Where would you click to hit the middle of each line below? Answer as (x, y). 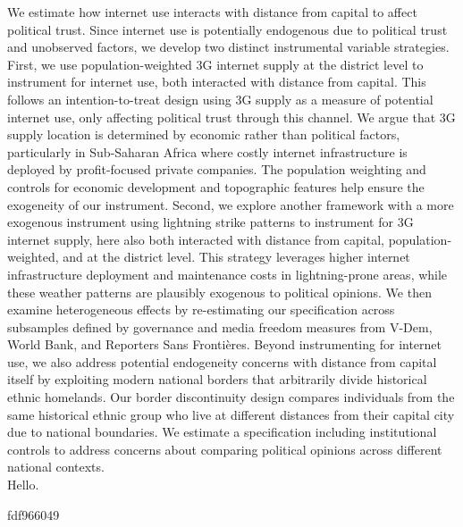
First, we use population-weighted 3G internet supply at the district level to (215, 64)
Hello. (23, 485)
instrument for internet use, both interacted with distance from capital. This (217, 82)
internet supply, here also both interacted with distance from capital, (196, 239)
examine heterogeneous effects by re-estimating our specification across (201, 310)
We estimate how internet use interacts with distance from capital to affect (212, 12)
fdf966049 (34, 514)
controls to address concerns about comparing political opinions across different (225, 449)
